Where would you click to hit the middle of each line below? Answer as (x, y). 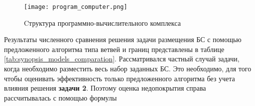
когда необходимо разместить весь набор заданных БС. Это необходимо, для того (128, 69)
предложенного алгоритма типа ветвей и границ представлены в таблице (114, 49)
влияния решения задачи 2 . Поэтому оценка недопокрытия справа (105, 88)
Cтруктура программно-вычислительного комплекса (102, 23)
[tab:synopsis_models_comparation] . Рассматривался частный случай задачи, (122, 59)
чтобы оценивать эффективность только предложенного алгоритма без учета (120, 78)
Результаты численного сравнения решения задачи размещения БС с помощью (123, 39)
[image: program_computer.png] (76, 7)
